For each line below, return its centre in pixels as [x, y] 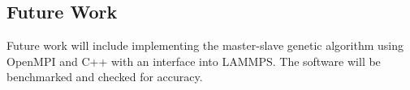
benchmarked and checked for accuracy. [105, 77]
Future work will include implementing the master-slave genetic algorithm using [205, 45]
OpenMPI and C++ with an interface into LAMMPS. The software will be [194, 61]
